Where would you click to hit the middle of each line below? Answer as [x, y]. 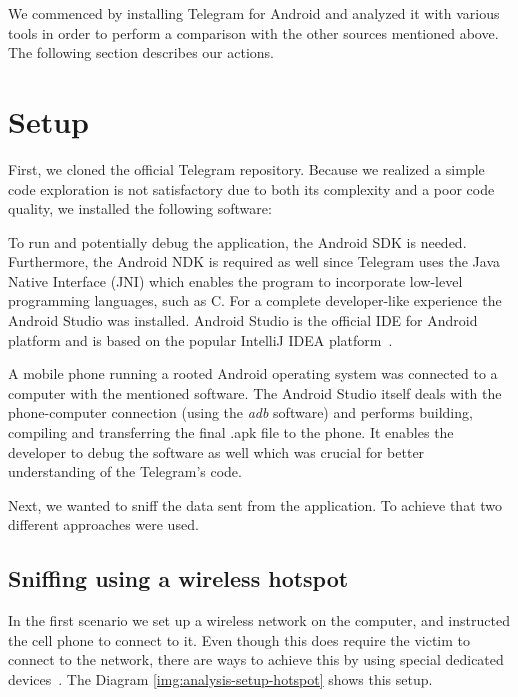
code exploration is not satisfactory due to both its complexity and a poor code [251, 188]
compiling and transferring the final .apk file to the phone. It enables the [231, 432]
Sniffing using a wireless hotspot [178, 578]
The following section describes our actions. [141, 52]
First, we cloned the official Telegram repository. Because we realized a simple [246, 168]
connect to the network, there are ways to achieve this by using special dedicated [256, 659]
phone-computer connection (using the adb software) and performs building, [240, 412]
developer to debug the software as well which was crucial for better [216, 451]
